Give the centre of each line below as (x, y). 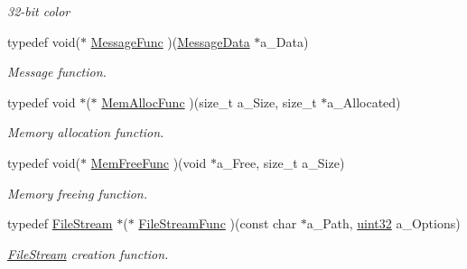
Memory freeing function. (77, 193)
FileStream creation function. (88, 253)
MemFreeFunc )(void (149, 162)
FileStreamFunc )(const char (218, 223)
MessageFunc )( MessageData (170, 41)
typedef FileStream (60, 223)
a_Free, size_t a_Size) (280, 162)
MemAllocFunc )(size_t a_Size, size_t (209, 102)
